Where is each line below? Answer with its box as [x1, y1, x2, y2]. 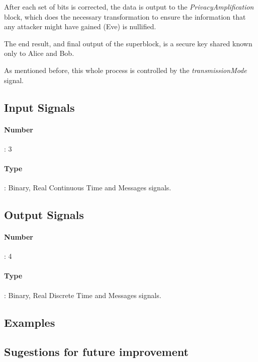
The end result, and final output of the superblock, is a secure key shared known [4, 38, 252, 48]
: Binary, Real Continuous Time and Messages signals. [4, 182, 171, 193]
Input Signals [4, 99, 75, 115]
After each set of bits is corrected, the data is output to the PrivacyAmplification [4, 2, 254, 12]
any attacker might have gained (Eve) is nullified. [4, 21, 156, 32]
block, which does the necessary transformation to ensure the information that [4, 11, 246, 22]
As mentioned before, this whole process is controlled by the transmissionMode [4, 64, 247, 75]
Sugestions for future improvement [4, 344, 189, 359]
